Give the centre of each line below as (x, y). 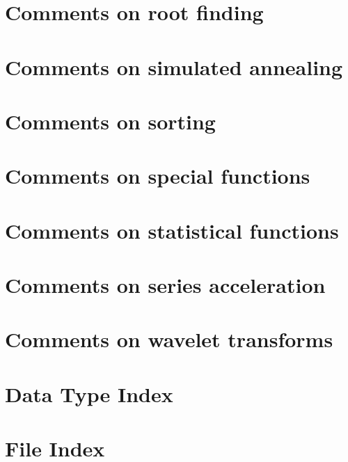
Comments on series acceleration (165, 285)
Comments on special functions (158, 176)
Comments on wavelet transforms (169, 339)
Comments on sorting (110, 121)
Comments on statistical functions (172, 230)
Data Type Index (89, 393)
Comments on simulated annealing (174, 66)
